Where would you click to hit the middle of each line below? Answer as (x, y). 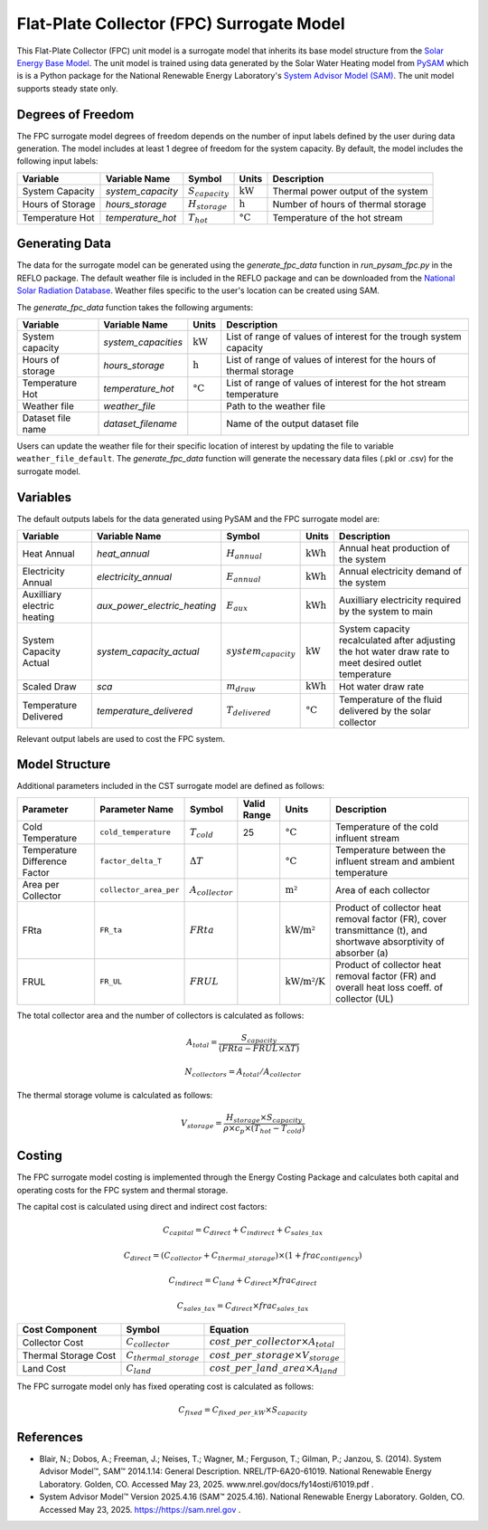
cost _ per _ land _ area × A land (273, 1369)
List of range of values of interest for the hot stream (336, 383)
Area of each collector (382, 889)
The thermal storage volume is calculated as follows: (115, 1096)
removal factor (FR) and (385, 975)
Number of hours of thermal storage (349, 204)
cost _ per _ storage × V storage (275, 1356)
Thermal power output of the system (350, 191)
